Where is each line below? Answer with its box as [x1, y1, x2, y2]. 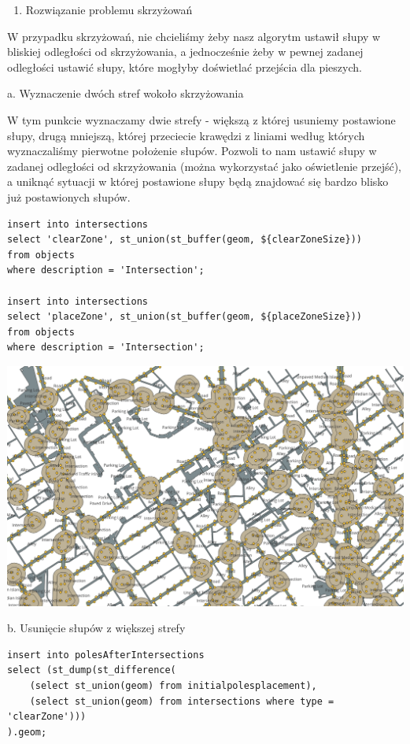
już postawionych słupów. [7, 188, 131, 205]
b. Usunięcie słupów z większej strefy [7, 620, 186, 636]
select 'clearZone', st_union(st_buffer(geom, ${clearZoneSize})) [7, 234, 363, 246]
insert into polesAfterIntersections [7, 649, 205, 661]
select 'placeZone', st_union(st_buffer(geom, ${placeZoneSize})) [7, 311, 363, 323]
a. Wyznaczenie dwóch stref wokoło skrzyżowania [7, 85, 244, 102]
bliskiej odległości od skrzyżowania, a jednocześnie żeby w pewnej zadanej [7, 43, 364, 60]
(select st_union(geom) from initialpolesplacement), [29, 679, 317, 691]
